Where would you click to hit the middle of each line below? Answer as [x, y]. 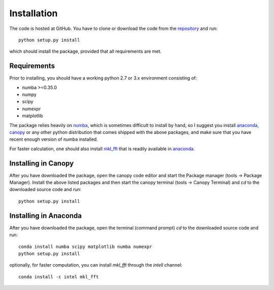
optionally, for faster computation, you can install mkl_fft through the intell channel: [96, 265]
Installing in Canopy [42, 163]
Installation [33, 13]
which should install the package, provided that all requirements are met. [85, 51]
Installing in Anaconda [46, 216]
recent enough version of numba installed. [54, 139]
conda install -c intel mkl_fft [59, 277]
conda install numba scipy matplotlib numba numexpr [85, 247]
